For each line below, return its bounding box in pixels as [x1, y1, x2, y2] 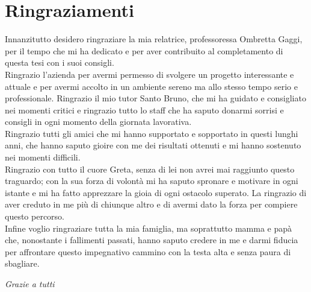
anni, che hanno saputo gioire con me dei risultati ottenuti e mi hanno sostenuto [5, 139, 301, 151]
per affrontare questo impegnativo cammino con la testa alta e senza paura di [5, 245, 291, 258]
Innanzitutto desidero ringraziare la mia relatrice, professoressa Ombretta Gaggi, [5, 33, 303, 45]
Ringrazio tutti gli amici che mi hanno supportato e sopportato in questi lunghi [5, 127, 298, 139]
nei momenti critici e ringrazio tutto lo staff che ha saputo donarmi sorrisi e [5, 103, 284, 116]
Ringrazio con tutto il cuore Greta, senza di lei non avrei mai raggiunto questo [5, 162, 295, 175]
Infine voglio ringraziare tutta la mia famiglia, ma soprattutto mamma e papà [5, 221, 292, 234]
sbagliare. [5, 257, 40, 270]
